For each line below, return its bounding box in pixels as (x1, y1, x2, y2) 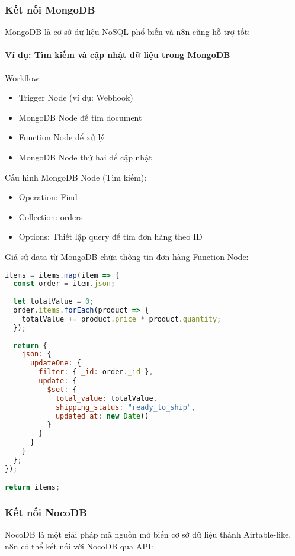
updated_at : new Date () (55, 412, 149, 420)
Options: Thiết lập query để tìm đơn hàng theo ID (18, 230, 203, 243)
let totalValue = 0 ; (13, 297, 94, 306)
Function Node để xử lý (18, 131, 105, 143)
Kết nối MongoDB (5, 2, 95, 17)
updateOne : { (30, 359, 81, 368)
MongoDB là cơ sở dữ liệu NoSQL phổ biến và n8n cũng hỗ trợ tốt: (5, 25, 251, 38)
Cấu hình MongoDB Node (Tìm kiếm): (5, 171, 147, 183)
